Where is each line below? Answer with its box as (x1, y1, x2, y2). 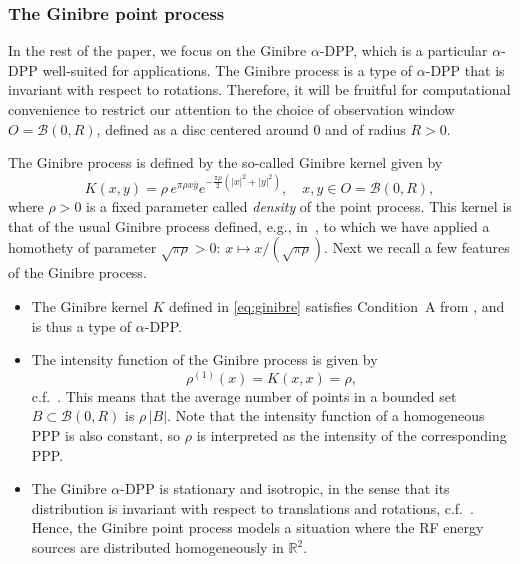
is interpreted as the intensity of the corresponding (196, 425, 507, 446)
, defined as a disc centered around (96, 118, 309, 139)
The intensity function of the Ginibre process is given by (31, 349, 378, 370)
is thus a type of (31, 315, 132, 336)
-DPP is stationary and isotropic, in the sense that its (120, 478, 450, 499)
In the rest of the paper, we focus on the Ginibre (8, 40, 307, 61)
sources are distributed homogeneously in (31, 537, 284, 558)
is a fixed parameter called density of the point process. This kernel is (86, 196, 512, 217)
